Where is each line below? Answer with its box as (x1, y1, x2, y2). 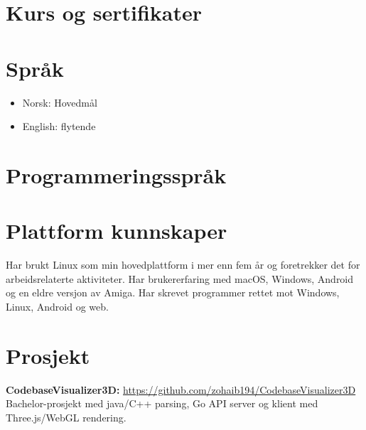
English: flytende (22, 119, 96, 134)
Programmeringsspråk (6, 160, 227, 189)
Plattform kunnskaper (6, 216, 227, 245)
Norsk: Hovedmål (22, 95, 97, 109)
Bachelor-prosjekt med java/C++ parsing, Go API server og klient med (6, 396, 318, 411)
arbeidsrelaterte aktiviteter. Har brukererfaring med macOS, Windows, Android (6, 271, 354, 286)
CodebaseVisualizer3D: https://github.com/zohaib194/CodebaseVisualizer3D (6, 382, 356, 397)
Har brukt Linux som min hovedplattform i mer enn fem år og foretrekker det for (6, 257, 360, 272)
